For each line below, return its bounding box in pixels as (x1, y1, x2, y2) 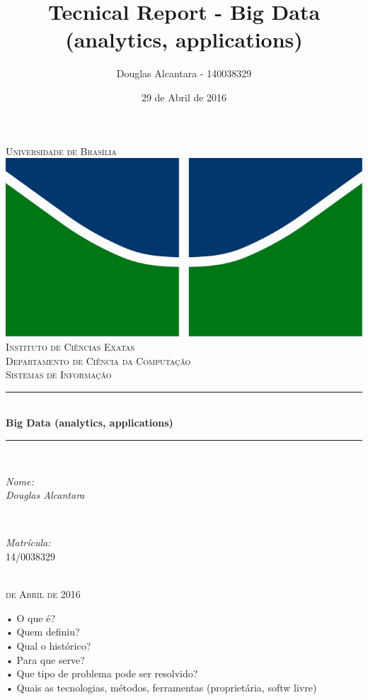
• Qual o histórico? (6, 638, 91, 653)
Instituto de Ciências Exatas (6, 339, 135, 354)
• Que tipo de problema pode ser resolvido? (6, 666, 198, 681)
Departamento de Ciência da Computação (6, 353, 191, 368)
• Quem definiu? (6, 624, 80, 639)
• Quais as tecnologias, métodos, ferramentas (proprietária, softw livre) (6, 679, 317, 694)
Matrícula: (6, 535, 51, 550)
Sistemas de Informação (6, 367, 112, 382)
